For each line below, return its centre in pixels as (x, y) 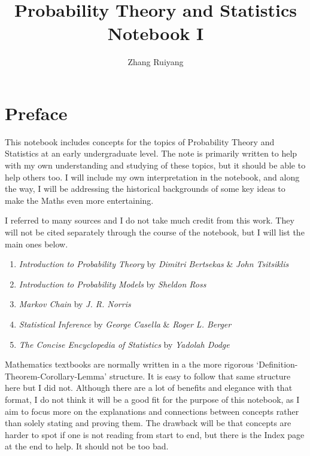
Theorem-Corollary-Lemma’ (56, 376)
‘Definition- (277, 364)
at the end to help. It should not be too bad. (87, 446)
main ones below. (37, 244)
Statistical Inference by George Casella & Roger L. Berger (125, 324)
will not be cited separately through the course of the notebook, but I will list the (155, 232)
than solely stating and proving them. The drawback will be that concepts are (148, 423)
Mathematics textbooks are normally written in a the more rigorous (129, 364)
